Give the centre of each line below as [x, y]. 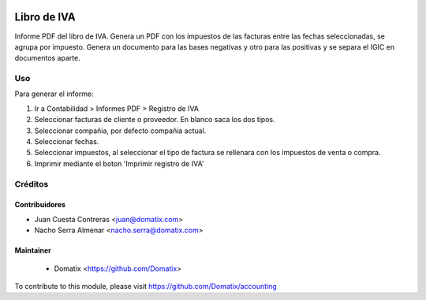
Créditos [32, 183]
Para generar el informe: [54, 94]
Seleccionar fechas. [67, 141]
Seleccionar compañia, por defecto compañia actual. [120, 131]
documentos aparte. [47, 58]
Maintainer [33, 250]
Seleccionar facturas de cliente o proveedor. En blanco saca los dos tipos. [155, 120]
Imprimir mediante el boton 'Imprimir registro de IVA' [119, 163]
